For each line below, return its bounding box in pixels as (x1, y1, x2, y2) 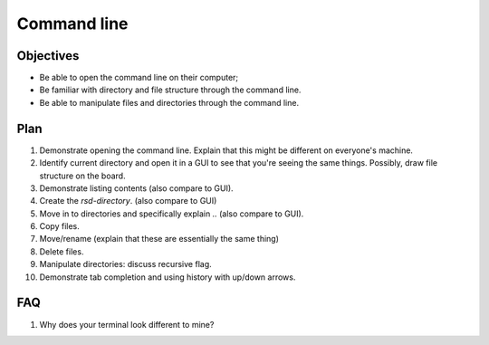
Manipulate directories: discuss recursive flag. (39, 259, 212, 270)
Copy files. (39, 221, 81, 232)
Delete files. (39, 245, 84, 257)
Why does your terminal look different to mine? (39, 319, 215, 330)
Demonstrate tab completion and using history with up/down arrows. (39, 272, 296, 283)
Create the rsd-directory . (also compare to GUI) (39, 196, 217, 206)
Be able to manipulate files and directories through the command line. (39, 97, 299, 108)
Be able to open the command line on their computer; (39, 72, 239, 83)
